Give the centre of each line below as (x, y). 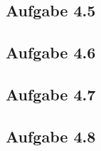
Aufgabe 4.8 (51, 136)
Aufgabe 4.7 (51, 94)
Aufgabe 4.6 (51, 52)
